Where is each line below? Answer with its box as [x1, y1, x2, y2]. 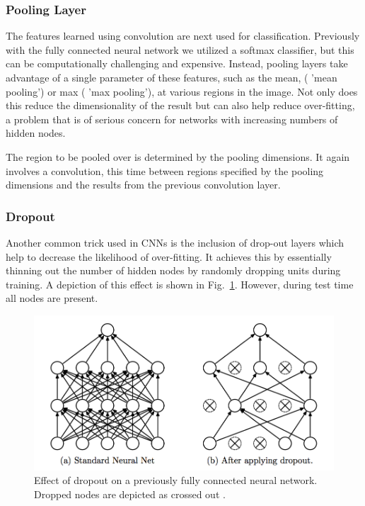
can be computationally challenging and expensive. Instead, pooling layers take [6, 56, 348, 71]
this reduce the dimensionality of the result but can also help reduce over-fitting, [6, 98, 355, 113]
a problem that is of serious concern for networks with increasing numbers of [6, 111, 338, 126]
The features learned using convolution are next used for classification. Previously [6, 28, 360, 43]
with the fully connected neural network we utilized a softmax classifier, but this [6, 42, 354, 57]
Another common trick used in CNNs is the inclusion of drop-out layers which [6, 235, 344, 249]
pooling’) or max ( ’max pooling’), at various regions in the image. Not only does [6, 84, 358, 99]
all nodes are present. [6, 291, 98, 305]
